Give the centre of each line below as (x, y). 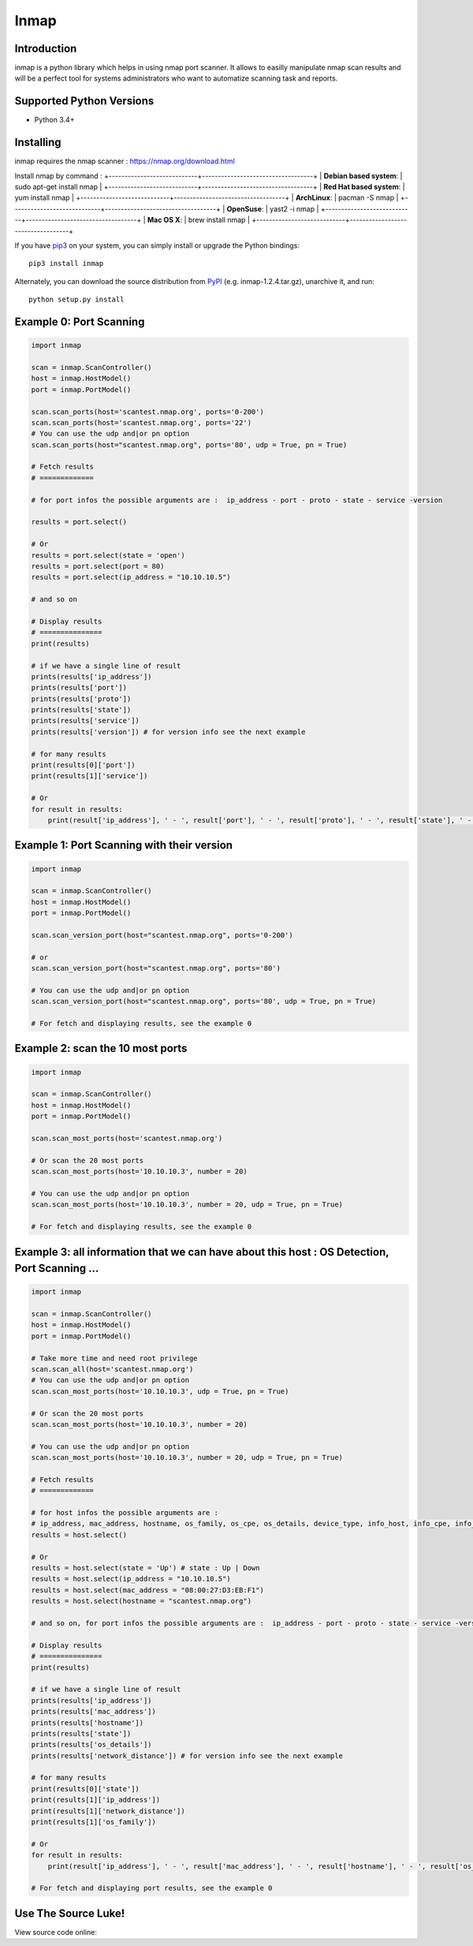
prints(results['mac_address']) (94, 1712)
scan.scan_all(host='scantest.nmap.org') (112, 1370)
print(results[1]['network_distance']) (108, 1811)
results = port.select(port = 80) (98, 566)
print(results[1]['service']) (89, 776)
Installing (38, 142)
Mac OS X (164, 220)
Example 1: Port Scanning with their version (123, 846)
